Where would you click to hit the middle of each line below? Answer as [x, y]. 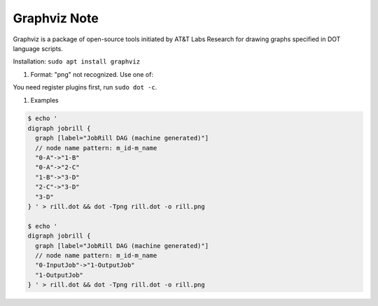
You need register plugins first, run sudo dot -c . [85, 87]
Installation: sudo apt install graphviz [76, 61]
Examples [44, 100]
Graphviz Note [56, 18]
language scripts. [38, 48]
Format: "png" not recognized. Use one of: [92, 74]
